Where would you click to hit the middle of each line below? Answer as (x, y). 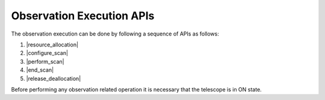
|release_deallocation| (54, 78)
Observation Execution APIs (83, 16)
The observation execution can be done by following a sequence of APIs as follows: (115, 34)
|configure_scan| (47, 53)
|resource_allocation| (52, 45)
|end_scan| (40, 70)
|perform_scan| (45, 61)
